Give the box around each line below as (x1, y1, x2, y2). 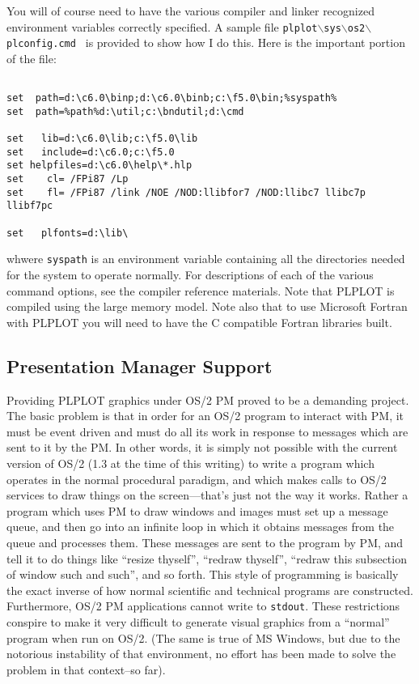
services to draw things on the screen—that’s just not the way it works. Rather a (6, 486, 408, 503)
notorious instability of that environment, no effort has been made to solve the (6, 645, 396, 662)
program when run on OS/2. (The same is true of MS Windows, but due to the (6, 629, 400, 646)
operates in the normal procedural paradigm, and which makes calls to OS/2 (6, 470, 387, 487)
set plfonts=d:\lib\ (6, 227, 129, 239)
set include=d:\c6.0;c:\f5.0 (6, 146, 175, 158)
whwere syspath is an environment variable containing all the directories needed (6, 250, 405, 267)
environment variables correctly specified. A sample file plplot (6, 18, 318, 35)
